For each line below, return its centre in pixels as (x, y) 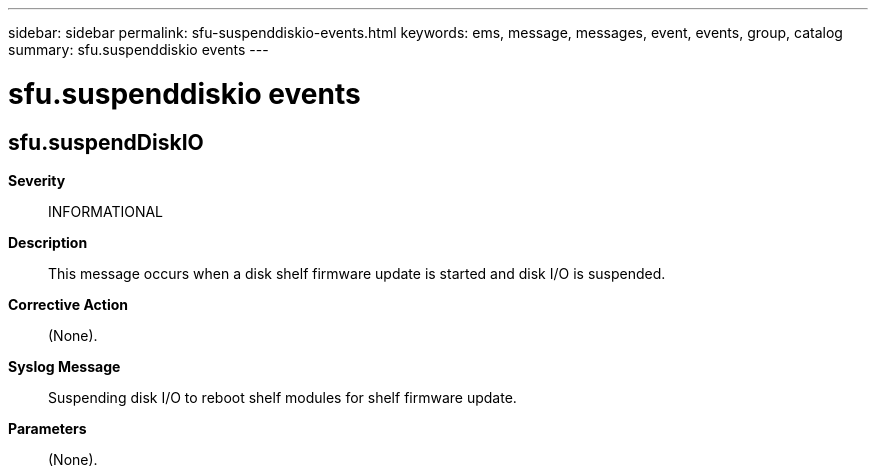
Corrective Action (68, 304)
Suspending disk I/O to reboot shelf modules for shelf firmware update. (282, 397)
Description (48, 242)
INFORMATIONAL (106, 211)
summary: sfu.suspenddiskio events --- (138, 49)
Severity (37, 180)
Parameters (47, 428)
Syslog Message (64, 366)
